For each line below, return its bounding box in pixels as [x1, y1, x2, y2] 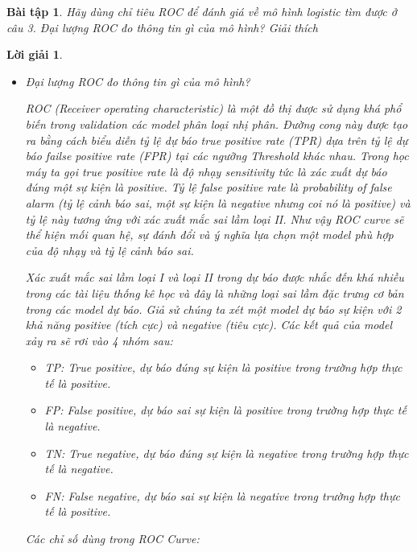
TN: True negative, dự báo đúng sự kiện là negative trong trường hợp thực [44, 444, 409, 461]
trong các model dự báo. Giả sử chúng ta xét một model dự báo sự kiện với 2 [25, 300, 402, 317]
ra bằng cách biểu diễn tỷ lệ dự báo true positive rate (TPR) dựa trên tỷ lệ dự [25, 131, 408, 148]
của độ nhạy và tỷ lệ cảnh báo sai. [25, 241, 194, 258]
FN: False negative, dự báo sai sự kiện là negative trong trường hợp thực [44, 487, 400, 504]
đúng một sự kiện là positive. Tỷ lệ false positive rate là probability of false [25, 179, 392, 196]
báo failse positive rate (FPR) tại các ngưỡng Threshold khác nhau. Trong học [25, 147, 409, 164]
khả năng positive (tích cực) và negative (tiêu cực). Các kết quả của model [25, 316, 392, 333]
